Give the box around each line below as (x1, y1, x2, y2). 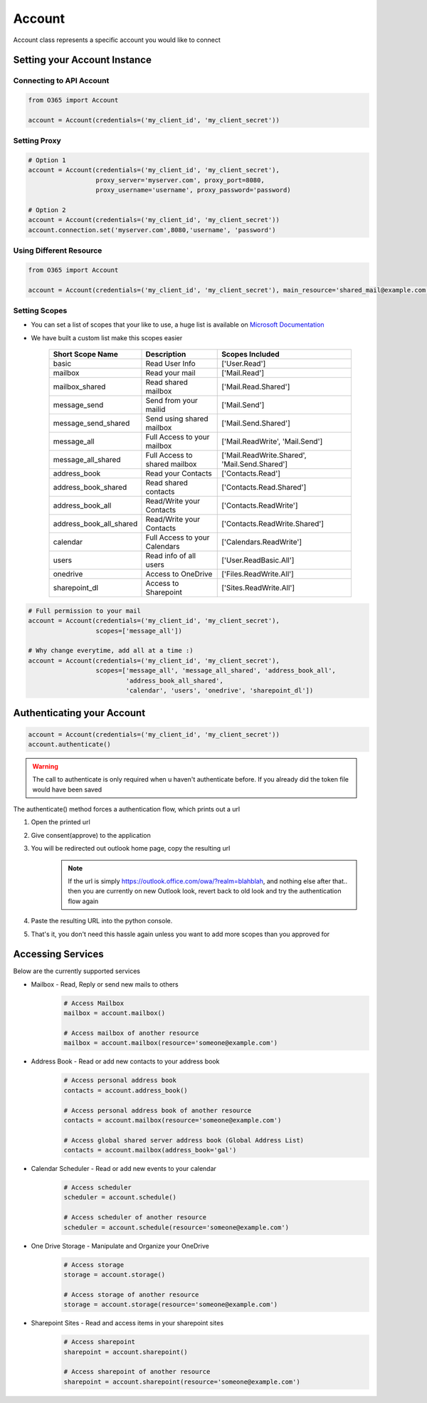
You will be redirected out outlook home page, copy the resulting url (31, 844, 231, 853)
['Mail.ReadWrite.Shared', (221, 451, 307, 461)
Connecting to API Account (13, 75, 110, 85)
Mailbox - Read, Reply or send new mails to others (31, 979, 179, 989)
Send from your (145, 396, 199, 406)
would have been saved (32, 785, 102, 794)
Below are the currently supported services (13, 967, 140, 975)
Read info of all (145, 551, 196, 561)
